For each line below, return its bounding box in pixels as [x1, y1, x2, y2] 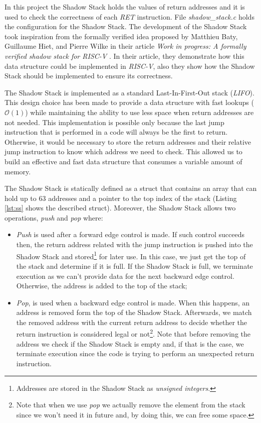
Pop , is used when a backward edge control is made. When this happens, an [16, 297, 250, 307]
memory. [5, 166, 31, 176]
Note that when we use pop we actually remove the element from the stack [16, 399, 245, 410]
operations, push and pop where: [5, 212, 103, 223]
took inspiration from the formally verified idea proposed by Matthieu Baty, [5, 31, 238, 41]
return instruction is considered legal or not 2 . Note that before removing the [16, 327, 251, 339]
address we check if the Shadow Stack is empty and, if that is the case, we [16, 338, 244, 349]
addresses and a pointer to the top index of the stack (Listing [48, 192, 237, 203]
